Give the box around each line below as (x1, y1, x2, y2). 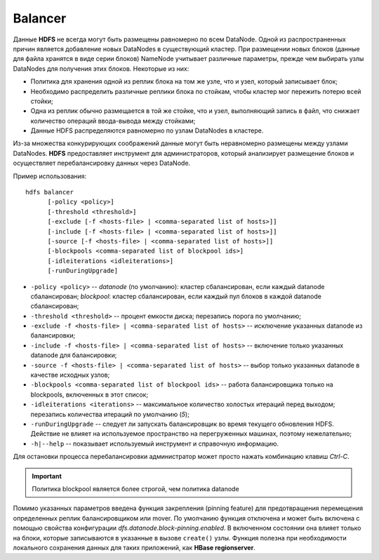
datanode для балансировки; (30, 351, 117, 359)
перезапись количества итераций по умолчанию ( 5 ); (30, 410, 189, 418)
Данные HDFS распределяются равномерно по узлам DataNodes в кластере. (30, 126, 264, 135)
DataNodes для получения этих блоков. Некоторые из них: (13, 64, 189, 73)
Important (32, 472, 62, 480)
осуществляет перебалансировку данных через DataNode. (13, 159, 191, 168)
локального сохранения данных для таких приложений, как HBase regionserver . (13, 543, 255, 552)
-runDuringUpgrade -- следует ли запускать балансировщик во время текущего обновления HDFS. (30, 420, 335, 428)
